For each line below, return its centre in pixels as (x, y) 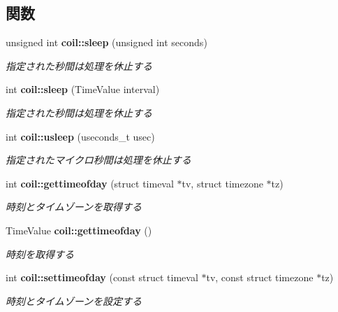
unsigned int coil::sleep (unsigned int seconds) (106, 42)
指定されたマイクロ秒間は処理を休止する (98, 160)
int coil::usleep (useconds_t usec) (80, 136)
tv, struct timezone (222, 183)
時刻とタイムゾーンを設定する (74, 300)
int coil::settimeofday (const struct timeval (102, 277)
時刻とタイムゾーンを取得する (74, 207)
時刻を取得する (40, 254)
